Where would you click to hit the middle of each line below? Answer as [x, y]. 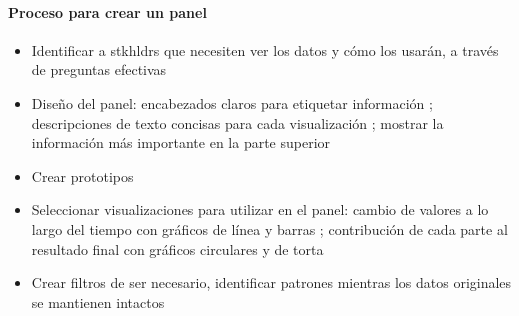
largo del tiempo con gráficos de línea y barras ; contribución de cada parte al [269, 228]
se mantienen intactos [98, 301]
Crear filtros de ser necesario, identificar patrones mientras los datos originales [271, 282]
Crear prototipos [82, 175]
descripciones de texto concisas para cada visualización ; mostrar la [237, 122]
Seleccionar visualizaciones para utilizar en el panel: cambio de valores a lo [260, 209]
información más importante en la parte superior [181, 142]
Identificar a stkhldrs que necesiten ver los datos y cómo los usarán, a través [265, 49]
